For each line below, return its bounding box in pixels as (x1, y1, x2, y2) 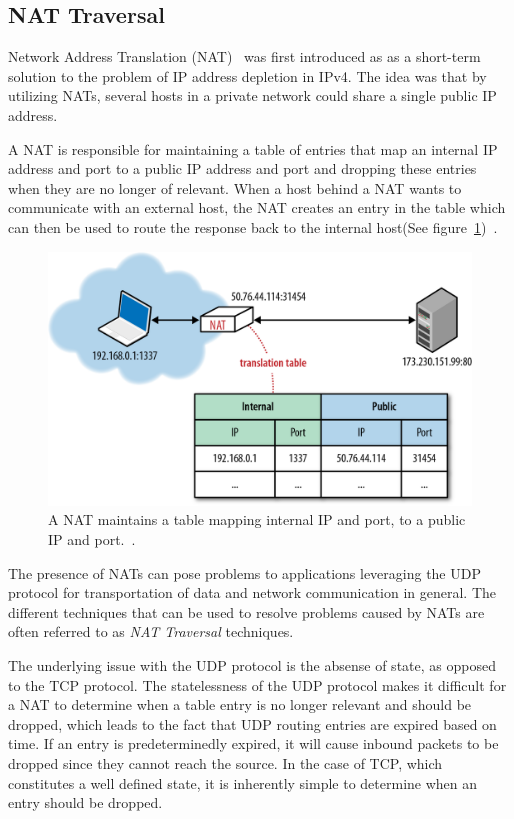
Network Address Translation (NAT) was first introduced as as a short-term (8, 46, 481, 67)
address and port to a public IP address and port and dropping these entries (8, 158, 477, 179)
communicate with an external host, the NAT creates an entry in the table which (8, 197, 506, 218)
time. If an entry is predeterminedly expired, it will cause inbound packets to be (8, 733, 499, 754)
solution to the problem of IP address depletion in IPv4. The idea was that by (8, 65, 487, 86)
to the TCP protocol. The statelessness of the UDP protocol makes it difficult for (8, 674, 507, 695)
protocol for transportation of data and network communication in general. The (8, 582, 497, 603)
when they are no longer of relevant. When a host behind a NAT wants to (8, 177, 462, 198)
